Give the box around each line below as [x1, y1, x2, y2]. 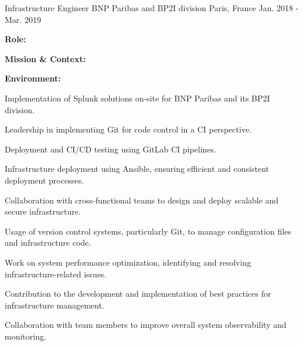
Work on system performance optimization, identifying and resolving [5, 256, 251, 268]
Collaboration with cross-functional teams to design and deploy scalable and [5, 194, 279, 206]
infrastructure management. [5, 298, 104, 311]
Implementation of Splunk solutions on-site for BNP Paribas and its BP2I [5, 91, 270, 104]
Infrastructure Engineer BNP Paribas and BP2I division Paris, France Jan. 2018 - [5, 2, 299, 13]
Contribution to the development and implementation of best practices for [5, 287, 271, 300]
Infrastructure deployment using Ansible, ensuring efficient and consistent [5, 162, 269, 175]
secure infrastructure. [5, 205, 81, 218]
